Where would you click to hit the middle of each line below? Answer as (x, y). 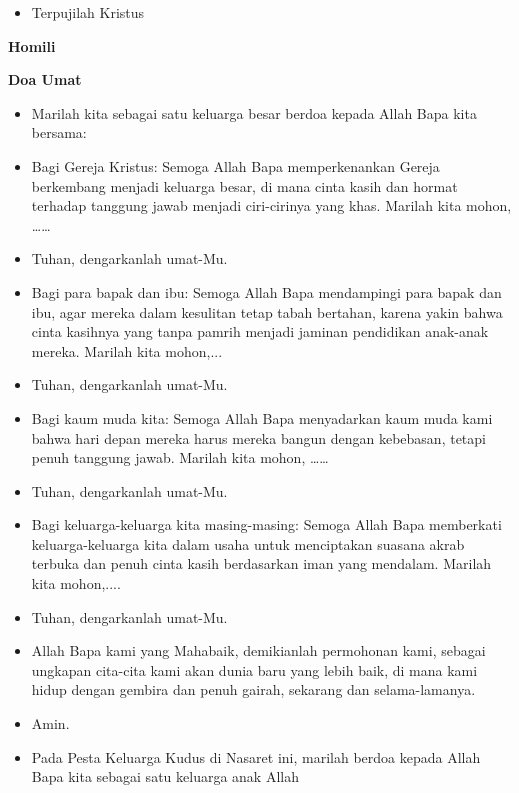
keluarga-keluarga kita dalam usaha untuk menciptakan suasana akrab (248, 543)
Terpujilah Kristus (88, 12)
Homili (32, 45)
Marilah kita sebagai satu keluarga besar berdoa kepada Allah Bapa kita (254, 112)
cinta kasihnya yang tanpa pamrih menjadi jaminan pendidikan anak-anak (260, 331)
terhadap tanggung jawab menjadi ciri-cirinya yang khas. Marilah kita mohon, (271, 205)
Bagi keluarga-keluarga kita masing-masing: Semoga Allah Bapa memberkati (266, 524)
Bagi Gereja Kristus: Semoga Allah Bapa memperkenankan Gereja (235, 165)
